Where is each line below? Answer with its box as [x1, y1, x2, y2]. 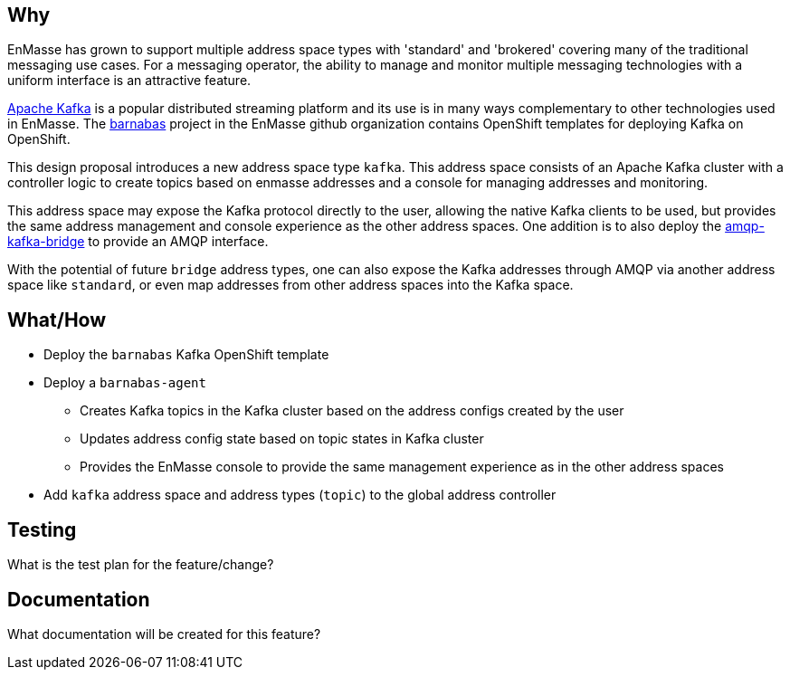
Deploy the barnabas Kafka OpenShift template [43, 347, 329, 363]
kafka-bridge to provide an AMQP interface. [7, 234, 269, 250]
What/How [7, 308, 107, 331]
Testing [7, 518, 77, 541]
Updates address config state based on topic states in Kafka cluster [80, 431, 484, 447]
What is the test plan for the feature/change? [7, 557, 274, 573]
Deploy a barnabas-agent [43, 375, 206, 391]
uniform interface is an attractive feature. [7, 72, 252, 89]
